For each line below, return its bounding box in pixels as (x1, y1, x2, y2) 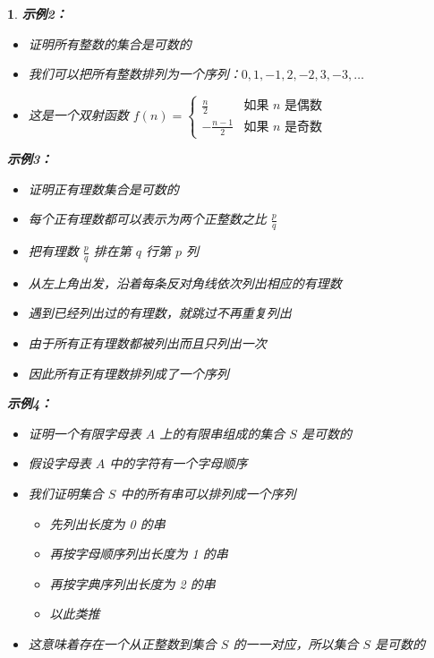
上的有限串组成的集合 (159, 423, 285, 442)
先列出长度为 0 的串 (49, 514, 166, 533)
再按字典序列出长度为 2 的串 (49, 574, 216, 593)
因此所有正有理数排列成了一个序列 (28, 363, 229, 382)
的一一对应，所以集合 (233, 634, 359, 653)
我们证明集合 (28, 484, 104, 502)
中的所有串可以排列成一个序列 (120, 484, 296, 502)
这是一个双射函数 (28, 105, 129, 124)
